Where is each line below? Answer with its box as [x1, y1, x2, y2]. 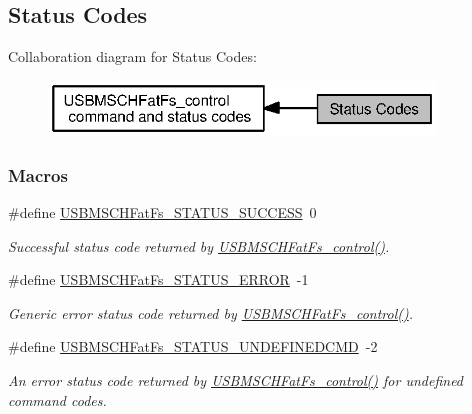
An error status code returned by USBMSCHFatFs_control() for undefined [8, 369, 464, 390]
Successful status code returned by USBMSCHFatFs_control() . [8, 235, 390, 256]
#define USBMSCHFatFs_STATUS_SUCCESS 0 [8, 201, 317, 222]
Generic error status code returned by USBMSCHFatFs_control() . [8, 302, 414, 323]
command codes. [8, 389, 107, 410]
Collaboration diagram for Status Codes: [8, 46, 257, 67]
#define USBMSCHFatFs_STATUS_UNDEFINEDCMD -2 [8, 336, 378, 357]
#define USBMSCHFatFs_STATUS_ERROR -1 [8, 269, 309, 290]
